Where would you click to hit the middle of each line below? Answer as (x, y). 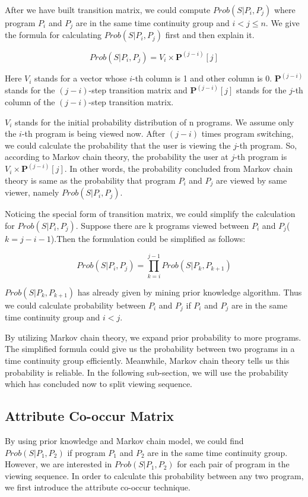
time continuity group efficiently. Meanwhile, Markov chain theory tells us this (147, 360)
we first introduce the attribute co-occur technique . (98, 487)
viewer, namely (32, 192)
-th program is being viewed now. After (93, 133)
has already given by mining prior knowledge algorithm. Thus (190, 292)
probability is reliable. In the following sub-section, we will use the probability (147, 372)
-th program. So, (267, 145)
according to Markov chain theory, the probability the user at (117, 157)
